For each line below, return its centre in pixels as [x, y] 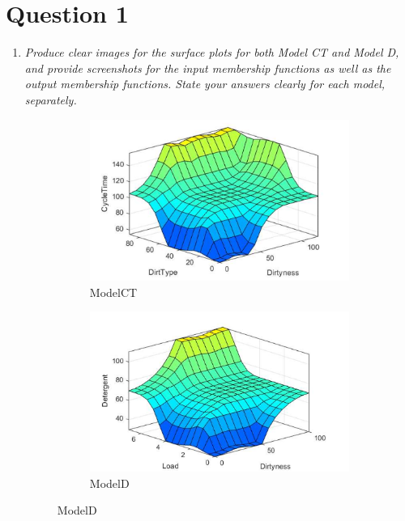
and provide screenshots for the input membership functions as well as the [208, 68]
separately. [51, 99]
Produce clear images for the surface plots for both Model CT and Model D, [212, 52]
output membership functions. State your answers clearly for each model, [205, 84]
